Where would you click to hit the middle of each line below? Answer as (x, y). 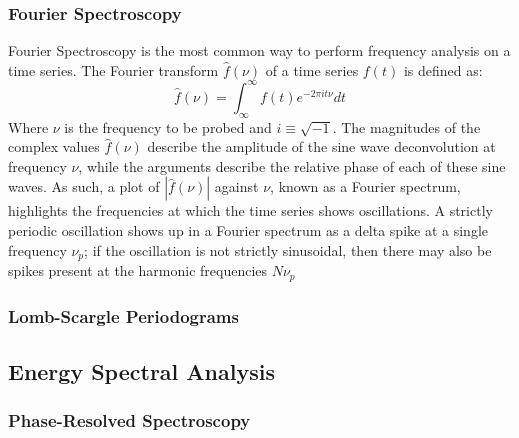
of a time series (312, 69)
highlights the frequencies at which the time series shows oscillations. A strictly (250, 210)
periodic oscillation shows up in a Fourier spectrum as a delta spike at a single (248, 230)
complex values (54, 146)
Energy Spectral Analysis (141, 370)
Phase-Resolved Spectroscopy (129, 420)
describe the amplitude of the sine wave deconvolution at (321, 146)
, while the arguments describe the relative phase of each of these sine (292, 165)
